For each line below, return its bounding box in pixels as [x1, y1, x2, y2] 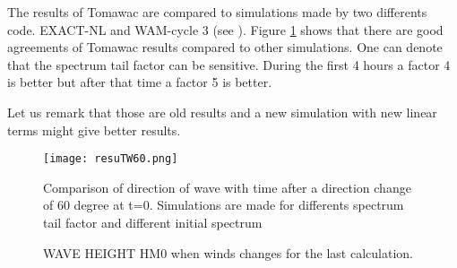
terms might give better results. [7, 120, 181, 139]
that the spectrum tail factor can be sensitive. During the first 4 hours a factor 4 [7, 55, 451, 73]
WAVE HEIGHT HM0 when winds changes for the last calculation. [43, 243, 413, 262]
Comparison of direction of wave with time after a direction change [43, 177, 411, 196]
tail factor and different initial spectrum [43, 213, 263, 231]
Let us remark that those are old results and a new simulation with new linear [7, 102, 437, 121]
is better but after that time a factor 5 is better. [7, 73, 272, 91]
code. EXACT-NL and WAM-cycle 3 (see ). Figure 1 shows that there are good [7, 20, 444, 39]
